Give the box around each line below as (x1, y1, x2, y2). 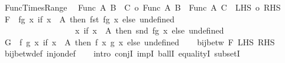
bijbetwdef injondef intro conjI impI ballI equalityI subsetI (4, 47, 240, 59)
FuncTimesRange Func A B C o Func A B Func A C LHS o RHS (4, 1, 281, 13)
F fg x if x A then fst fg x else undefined (4, 12, 175, 25)
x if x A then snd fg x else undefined (75, 24, 224, 37)
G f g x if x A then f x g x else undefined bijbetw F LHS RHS (4, 35, 275, 48)
